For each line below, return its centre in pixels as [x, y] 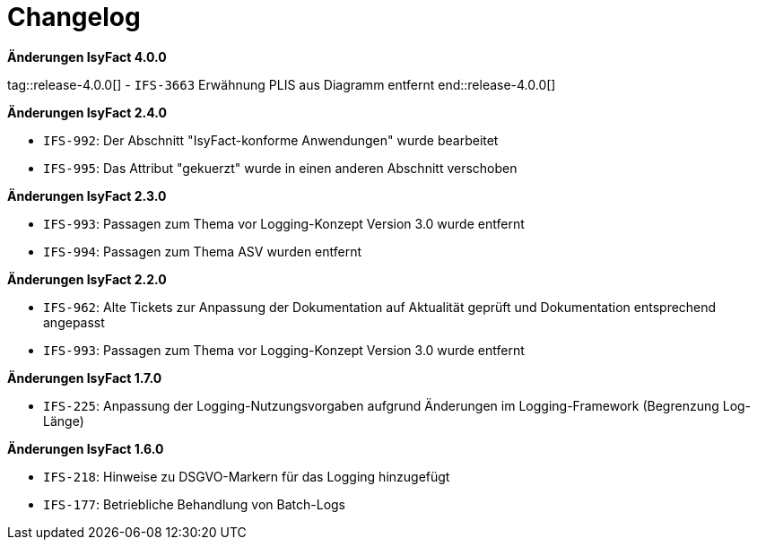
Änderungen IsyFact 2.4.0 [87, 112]
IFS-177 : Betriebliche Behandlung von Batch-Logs [195, 504]
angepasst [74, 322]
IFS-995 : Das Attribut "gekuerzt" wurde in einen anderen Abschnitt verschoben [280, 168]
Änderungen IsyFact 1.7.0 [85, 378]
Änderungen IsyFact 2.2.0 [87, 279]
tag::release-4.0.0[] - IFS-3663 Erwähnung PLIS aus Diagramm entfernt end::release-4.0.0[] [282, 84]
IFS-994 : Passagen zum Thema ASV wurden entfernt [203, 251]
